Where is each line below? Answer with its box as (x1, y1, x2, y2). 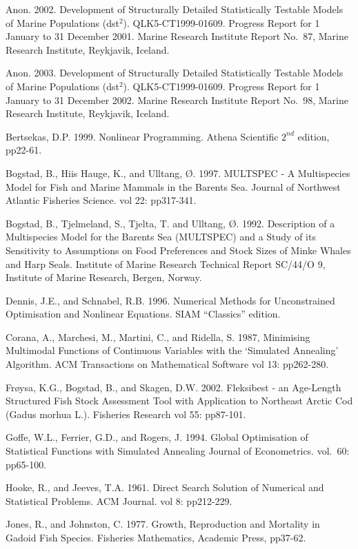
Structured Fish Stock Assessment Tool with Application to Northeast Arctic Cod (6, 393, 353, 408)
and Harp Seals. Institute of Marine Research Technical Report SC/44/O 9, (6, 256, 326, 271)
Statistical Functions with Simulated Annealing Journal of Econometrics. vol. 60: (6, 444, 350, 458)
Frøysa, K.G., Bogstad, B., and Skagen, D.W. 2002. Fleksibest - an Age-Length (6, 380, 341, 394)
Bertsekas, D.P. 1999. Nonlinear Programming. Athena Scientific (6, 129, 279, 143)
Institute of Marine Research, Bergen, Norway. (6, 270, 202, 284)
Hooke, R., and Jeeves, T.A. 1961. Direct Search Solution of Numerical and (6, 480, 324, 495)
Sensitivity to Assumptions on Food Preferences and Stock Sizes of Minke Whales (6, 242, 351, 257)
